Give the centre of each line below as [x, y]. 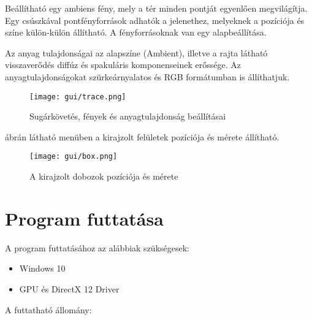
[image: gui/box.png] [74, 157]
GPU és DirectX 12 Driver [69, 288]
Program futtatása [84, 218]
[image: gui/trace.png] [78, 97]
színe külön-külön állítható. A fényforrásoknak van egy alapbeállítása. [136, 32]
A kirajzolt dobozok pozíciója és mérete [104, 176]
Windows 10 [42, 268]
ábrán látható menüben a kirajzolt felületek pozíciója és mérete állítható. [142, 136]
